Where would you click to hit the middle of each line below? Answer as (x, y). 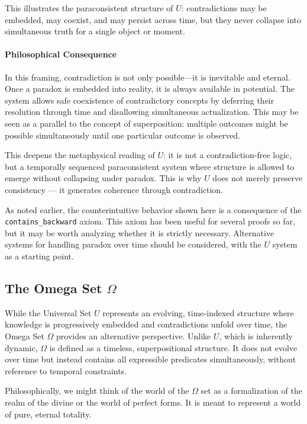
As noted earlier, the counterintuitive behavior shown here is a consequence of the (153, 209)
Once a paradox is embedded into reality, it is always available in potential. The (150, 89)
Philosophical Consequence (61, 54)
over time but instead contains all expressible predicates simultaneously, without (151, 359)
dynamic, (21, 347)
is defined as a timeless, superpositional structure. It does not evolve (173, 347)
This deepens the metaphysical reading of (80, 155)
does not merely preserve (258, 178)
